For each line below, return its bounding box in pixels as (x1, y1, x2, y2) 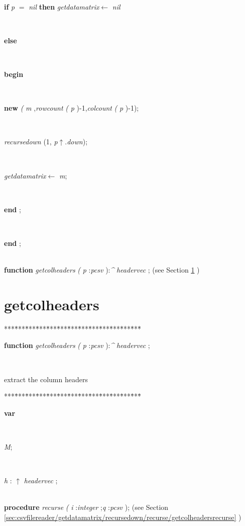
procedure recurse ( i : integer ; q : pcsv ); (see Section (4, 502, 169, 512)
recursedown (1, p (4, 136, 58, 147)
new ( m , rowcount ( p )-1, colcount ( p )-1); (4, 103, 139, 113)
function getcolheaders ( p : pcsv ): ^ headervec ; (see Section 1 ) (4, 265, 200, 275)
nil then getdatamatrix (29, 1, 99, 12)
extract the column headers (4, 374, 88, 384)
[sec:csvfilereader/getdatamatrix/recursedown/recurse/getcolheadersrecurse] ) (4, 511, 241, 522)
